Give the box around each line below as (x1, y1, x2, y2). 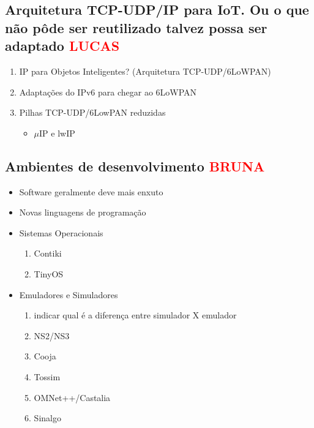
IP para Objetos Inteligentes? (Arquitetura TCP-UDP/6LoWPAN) (19, 64, 271, 77)
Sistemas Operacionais (19, 226, 103, 239)
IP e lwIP (39, 126, 75, 139)
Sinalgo (34, 411, 61, 424)
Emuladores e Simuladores (19, 288, 118, 301)
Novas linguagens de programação (19, 206, 146, 219)
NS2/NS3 (34, 329, 70, 342)
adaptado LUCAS (5, 36, 120, 55)
